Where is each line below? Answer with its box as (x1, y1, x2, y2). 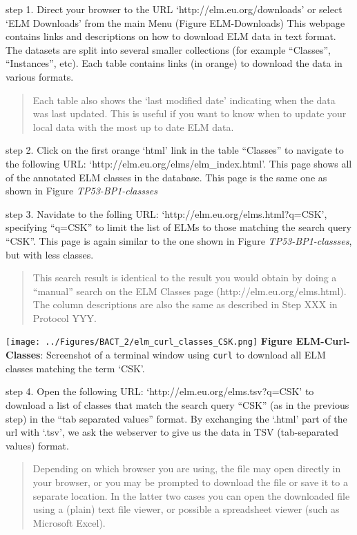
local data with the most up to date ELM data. (32, 119, 234, 134)
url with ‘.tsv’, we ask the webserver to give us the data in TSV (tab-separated (6, 425, 338, 439)
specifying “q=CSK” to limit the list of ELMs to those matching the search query (6, 220, 351, 234)
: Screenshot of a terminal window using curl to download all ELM (40, 347, 326, 362)
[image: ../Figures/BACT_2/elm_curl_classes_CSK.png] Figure (6, 334, 293, 348)
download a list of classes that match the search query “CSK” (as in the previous (6, 397, 349, 412)
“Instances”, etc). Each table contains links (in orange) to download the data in (6, 56, 342, 70)
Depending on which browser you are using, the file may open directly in (32, 461, 341, 476)
